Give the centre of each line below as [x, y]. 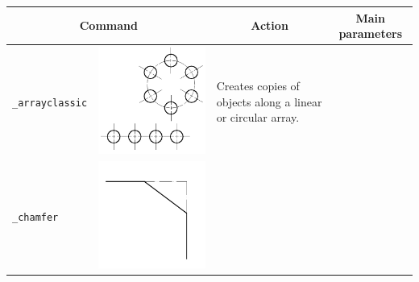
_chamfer [35, 218]
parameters [371, 33]
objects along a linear [269, 101]
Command [108, 25]
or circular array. [258, 117]
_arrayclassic [50, 103]
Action [270, 25]
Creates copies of [258, 86]
